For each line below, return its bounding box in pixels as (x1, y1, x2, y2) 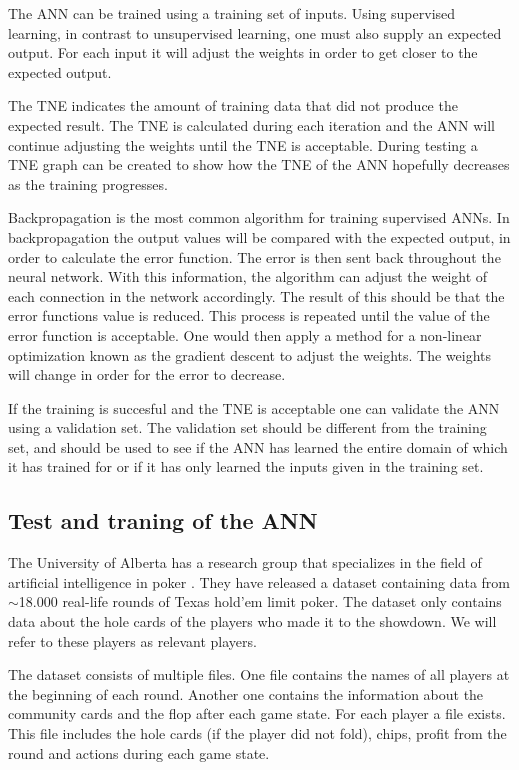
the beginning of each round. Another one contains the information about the (8, 683, 484, 704)
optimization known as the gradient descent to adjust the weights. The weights (8, 344, 491, 365)
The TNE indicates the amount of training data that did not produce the (8, 95, 458, 116)
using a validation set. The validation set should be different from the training (8, 417, 487, 438)
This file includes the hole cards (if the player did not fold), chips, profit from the (8, 723, 507, 744)
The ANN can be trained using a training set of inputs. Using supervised (8, 3, 456, 23)
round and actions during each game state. (8, 742, 270, 763)
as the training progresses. (8, 173, 168, 194)
